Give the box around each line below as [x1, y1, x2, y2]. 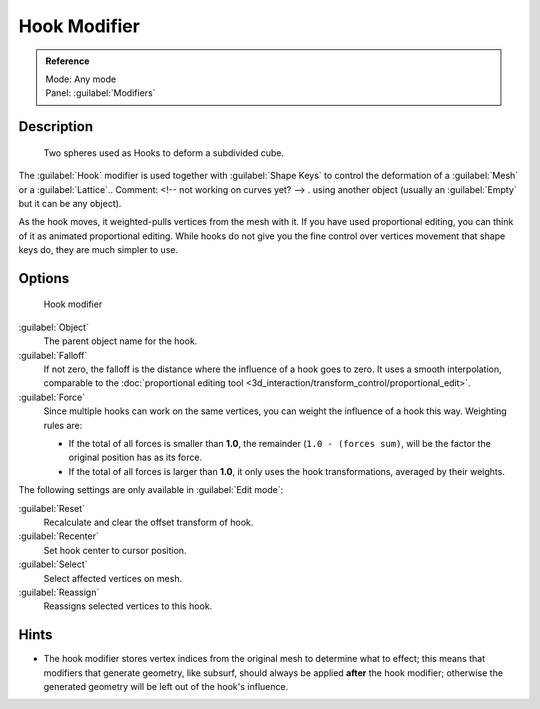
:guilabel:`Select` [18, 558, 89, 570]
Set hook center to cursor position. [43, 544, 187, 556]
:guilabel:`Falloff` [18, 349, 88, 361]
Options [18, 270, 70, 287]
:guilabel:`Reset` [18, 502, 85, 514]
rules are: [43, 419, 83, 431]
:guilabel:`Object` [18, 321, 90, 333]
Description [18, 118, 94, 135]
